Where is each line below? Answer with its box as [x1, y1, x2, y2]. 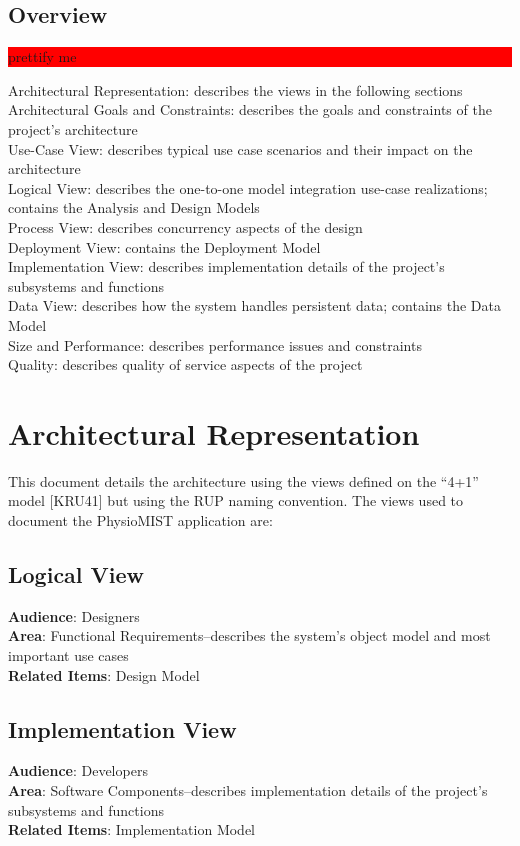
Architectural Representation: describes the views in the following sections [8, 79, 463, 100]
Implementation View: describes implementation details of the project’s [8, 256, 445, 277]
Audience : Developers [8, 760, 148, 781]
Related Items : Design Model [8, 664, 200, 685]
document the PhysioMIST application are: [8, 510, 273, 531]
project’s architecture [8, 118, 138, 139]
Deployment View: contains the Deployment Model [8, 236, 321, 257]
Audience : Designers [8, 605, 140, 626]
